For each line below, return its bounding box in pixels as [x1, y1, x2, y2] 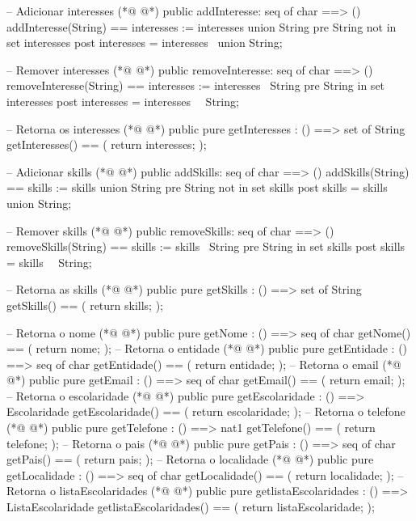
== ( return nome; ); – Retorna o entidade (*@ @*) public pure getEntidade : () [6, 340, 408, 357]
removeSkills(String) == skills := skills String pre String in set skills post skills [6, 238, 405, 255]
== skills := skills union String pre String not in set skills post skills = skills [6, 179, 388, 196]
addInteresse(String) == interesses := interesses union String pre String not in [6, 18, 397, 35]
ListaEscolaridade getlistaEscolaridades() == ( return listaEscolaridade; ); [6, 498, 375, 515]
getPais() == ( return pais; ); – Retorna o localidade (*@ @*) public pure [6, 451, 374, 468]
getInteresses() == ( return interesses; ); [6, 136, 207, 153]
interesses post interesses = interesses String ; [6, 92, 239, 109]
